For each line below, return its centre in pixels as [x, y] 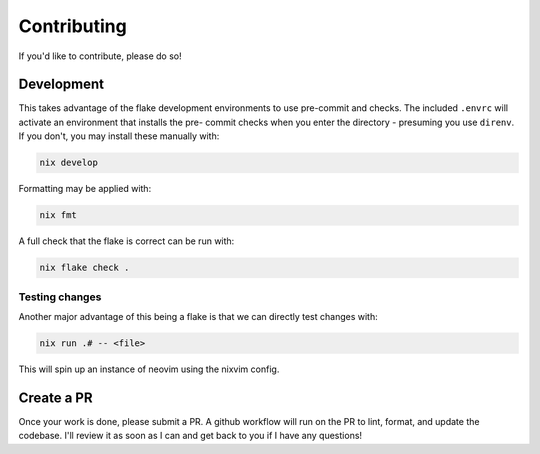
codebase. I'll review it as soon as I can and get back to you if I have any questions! [190, 436]
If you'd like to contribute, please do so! [100, 56]
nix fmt [58, 215]
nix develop [69, 163]
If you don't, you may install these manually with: [119, 136]
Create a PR [56, 397]
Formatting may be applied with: [85, 189]
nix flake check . [84, 268]
